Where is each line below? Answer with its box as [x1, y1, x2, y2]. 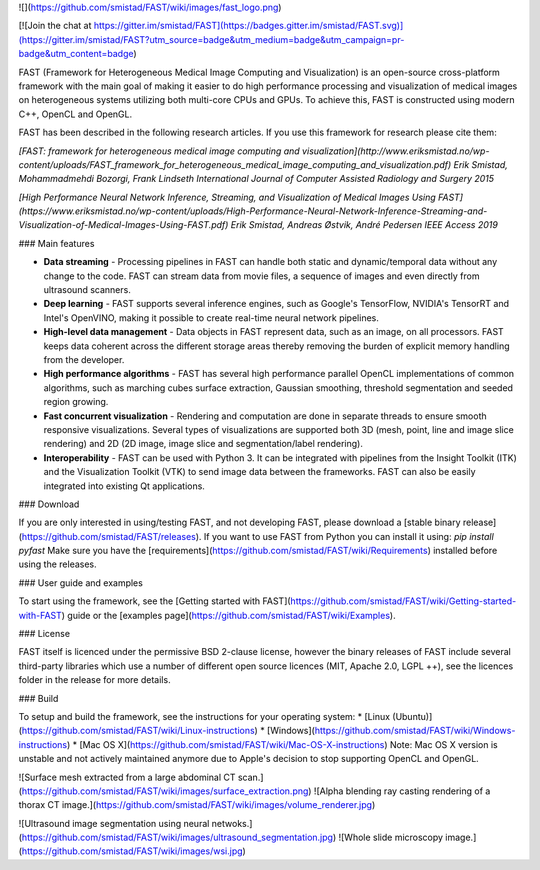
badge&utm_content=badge [18, 48, 134, 60]
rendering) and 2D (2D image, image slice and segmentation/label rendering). [43, 438, 364, 450]
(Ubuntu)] [391, 710, 433, 722]
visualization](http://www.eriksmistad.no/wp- [301, 145, 490, 157]
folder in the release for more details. [18, 674, 171, 686]
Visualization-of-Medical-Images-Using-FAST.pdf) [18, 219, 229, 231]
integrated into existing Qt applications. [43, 480, 205, 492]
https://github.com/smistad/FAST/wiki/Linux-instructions [21, 725, 255, 737]
